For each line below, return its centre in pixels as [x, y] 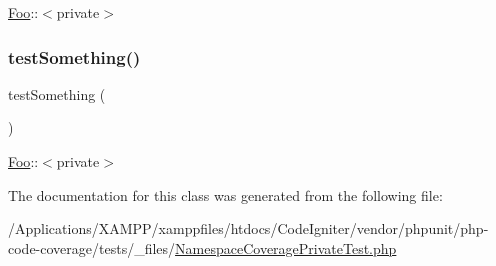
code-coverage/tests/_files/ [92, 247]
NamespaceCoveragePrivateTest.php [286, 247]
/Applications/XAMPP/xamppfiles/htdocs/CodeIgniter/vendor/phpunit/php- [248, 228]
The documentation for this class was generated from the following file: [225, 194]
